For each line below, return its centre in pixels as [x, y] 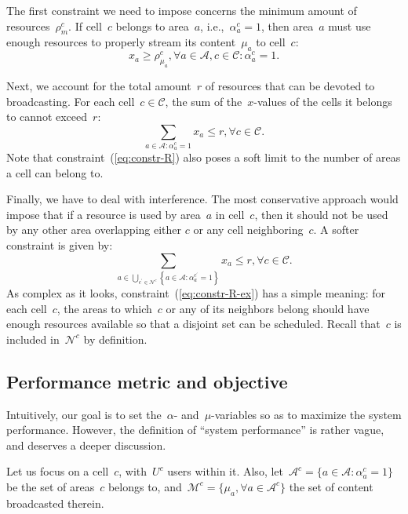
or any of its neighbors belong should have [268, 308]
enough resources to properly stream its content [121, 42]
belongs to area [152, 26]
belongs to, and [145, 486]
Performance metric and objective [147, 381]
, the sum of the [204, 101]
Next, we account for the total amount [99, 86]
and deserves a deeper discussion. [86, 445]
